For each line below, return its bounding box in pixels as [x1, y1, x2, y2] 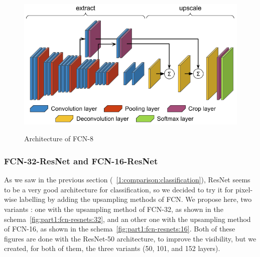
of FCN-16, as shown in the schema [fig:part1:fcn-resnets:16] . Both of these [4, 223, 235, 234]
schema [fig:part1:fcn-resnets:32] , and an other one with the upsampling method [4, 213, 251, 224]
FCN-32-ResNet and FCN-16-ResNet [4, 154, 158, 167]
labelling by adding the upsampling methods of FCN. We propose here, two [19, 194, 252, 204]
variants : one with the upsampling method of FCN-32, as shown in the [4, 204, 223, 214]
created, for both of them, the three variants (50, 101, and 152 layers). [4, 243, 220, 253]
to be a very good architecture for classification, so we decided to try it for [4, 184, 233, 194]
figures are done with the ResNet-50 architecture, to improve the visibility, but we [4, 233, 256, 243]
